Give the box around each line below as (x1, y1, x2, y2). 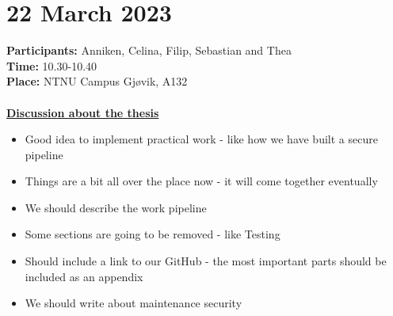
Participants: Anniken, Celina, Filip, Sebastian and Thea (6, 42, 292, 59)
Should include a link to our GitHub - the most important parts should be (25, 253, 387, 269)
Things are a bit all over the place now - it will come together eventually (25, 173, 378, 189)
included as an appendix (25, 268, 143, 284)
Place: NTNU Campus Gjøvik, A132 (6, 73, 188, 89)
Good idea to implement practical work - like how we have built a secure (25, 131, 378, 147)
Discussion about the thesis (6, 104, 159, 120)
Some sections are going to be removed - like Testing (25, 226, 280, 242)
